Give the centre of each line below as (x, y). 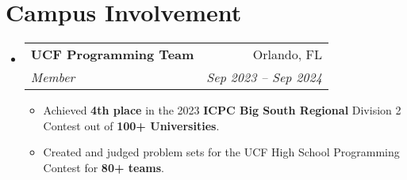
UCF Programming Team (112, 54)
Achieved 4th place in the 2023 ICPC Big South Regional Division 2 (222, 110)
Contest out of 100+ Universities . (131, 125)
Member (53, 77)
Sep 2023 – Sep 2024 (264, 77)
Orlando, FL (287, 54)
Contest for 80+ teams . (104, 167)
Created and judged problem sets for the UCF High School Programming (221, 152)
